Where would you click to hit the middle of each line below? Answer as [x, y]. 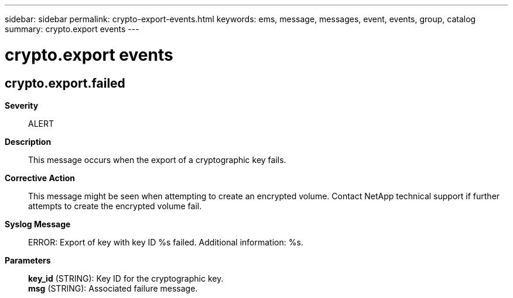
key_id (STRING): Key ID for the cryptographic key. [126, 278]
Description [28, 141]
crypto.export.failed [65, 83]
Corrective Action [40, 178]
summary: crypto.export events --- [72, 29]
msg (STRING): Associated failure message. [113, 288]
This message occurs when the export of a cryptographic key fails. [157, 160]
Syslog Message [38, 224]
